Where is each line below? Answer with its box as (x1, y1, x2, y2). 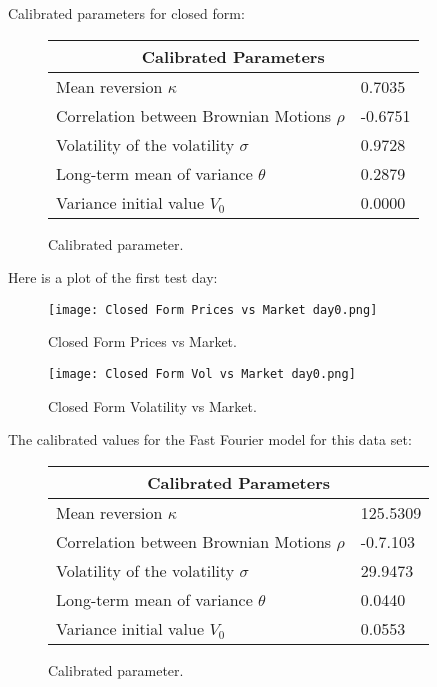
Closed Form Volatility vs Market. (48, 395, 257, 416)
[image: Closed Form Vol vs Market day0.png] (48, 367, 356, 382)
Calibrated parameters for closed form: (8, 3, 245, 23)
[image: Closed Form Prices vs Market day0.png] (48, 302, 378, 317)
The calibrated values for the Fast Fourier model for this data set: (8, 429, 412, 450)
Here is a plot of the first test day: (8, 267, 218, 288)
